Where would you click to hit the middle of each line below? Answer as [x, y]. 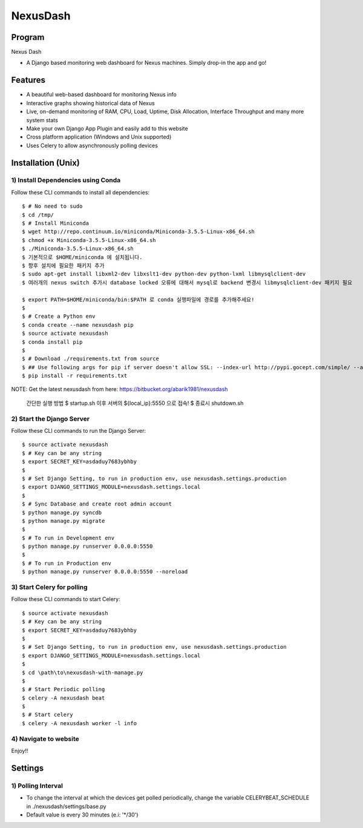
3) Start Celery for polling [49, 587]
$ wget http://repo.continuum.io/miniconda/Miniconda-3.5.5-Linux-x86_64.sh [139, 232]
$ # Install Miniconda [56, 223]
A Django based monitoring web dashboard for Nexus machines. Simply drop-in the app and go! [146, 63]
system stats [42, 120]
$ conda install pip [52, 342]
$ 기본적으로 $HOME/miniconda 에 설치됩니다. [82, 257]
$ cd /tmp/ [38, 215]
